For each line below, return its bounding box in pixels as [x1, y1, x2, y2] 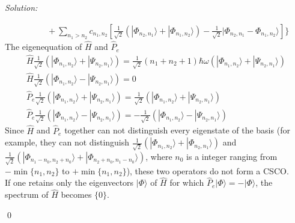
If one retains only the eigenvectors [5, 176, 134, 189]
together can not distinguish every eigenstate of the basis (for [64, 124, 290, 136]
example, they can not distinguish [5, 136, 130, 148]
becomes [61, 188, 92, 201]
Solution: [5, 1, 38, 13]
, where [145, 150, 172, 162]
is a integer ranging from [186, 150, 278, 162]
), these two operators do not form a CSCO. [126, 164, 289, 177]
